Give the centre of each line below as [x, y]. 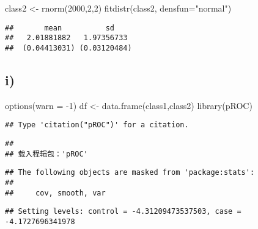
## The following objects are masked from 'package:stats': [130, 173]
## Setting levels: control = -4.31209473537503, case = [123, 212]
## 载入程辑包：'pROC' [46, 154]
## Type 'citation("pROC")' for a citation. [97, 125]
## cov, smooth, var [55, 193]
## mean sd [60, 28]
